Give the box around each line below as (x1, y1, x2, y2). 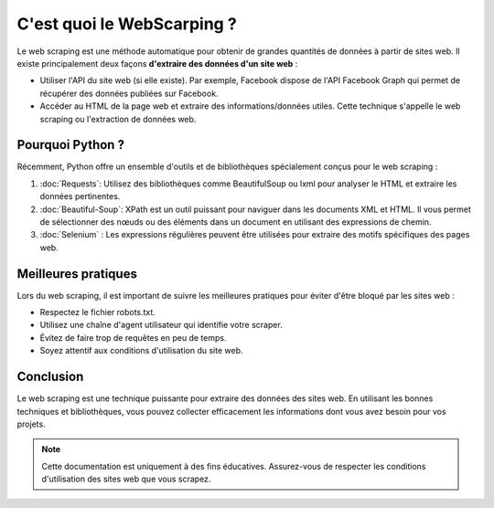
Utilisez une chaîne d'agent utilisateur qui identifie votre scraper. (39, 320, 283, 331)
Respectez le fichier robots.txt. (39, 307, 156, 318)
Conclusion (16, 369, 84, 385)
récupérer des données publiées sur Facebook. (39, 88, 219, 99)
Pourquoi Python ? (16, 137, 125, 153)
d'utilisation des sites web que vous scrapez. (41, 473, 211, 484)
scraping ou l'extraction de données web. (39, 113, 197, 124)
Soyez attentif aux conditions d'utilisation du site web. (39, 345, 243, 356)
